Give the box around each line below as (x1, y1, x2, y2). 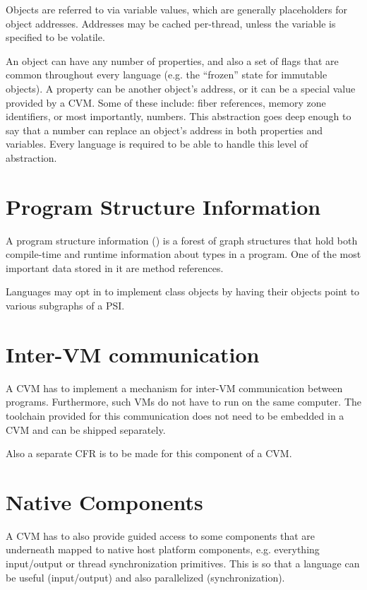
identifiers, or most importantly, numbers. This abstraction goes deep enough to (6, 109, 351, 124)
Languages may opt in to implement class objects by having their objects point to (6, 284, 360, 299)
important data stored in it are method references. (6, 260, 224, 275)
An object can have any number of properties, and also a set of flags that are (6, 53, 339, 68)
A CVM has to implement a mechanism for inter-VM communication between (6, 380, 343, 395)
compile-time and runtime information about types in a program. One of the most (6, 247, 361, 261)
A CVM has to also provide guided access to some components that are (6, 528, 315, 543)
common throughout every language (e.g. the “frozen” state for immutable (6, 67, 327, 82)
